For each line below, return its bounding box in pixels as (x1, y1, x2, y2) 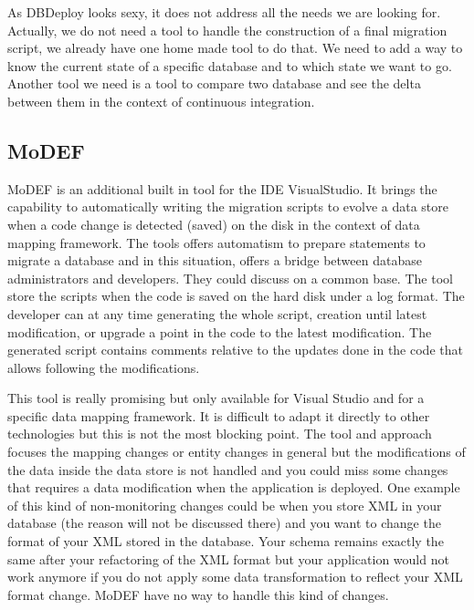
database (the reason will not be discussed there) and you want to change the (7, 513, 441, 532)
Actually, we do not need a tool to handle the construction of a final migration (7, 20, 448, 39)
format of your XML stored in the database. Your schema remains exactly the (7, 532, 444, 551)
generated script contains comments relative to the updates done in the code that (7, 340, 463, 359)
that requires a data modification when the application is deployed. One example (7, 478, 460, 497)
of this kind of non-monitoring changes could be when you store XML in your (7, 495, 442, 514)
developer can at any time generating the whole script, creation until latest (7, 304, 427, 323)
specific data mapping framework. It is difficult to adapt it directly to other (7, 406, 430, 425)
